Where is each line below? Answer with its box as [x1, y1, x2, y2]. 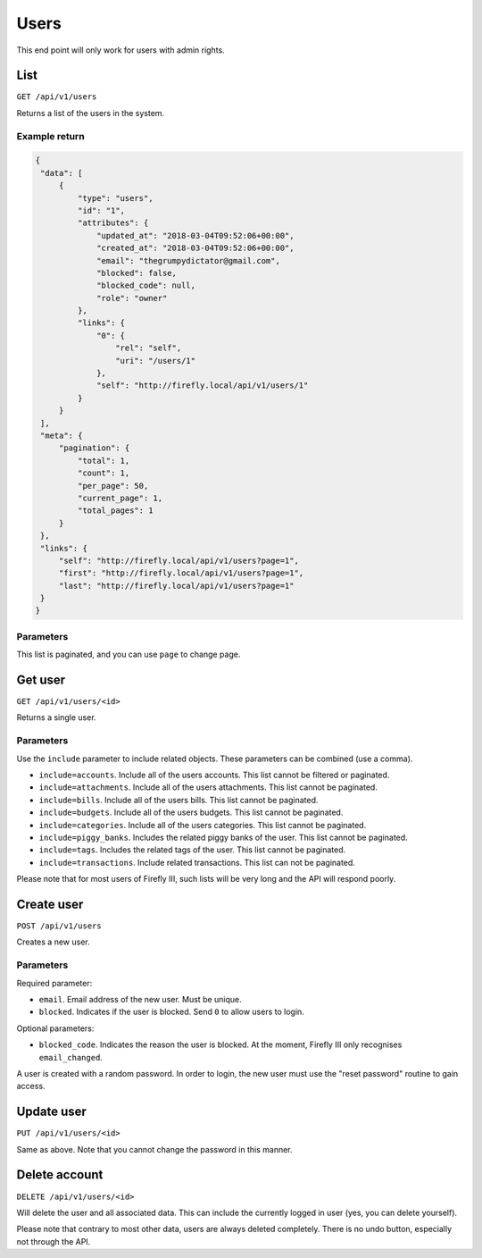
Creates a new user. [16, 936, 90, 947]
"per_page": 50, [77, 481, 149, 491]
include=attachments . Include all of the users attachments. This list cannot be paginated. [38, 782, 378, 793]
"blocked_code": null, [96, 281, 196, 290]
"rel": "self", [114, 343, 182, 353]
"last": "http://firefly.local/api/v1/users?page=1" [58, 581, 295, 591]
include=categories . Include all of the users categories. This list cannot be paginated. [38, 819, 367, 830]
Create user [16, 896, 84, 911]
